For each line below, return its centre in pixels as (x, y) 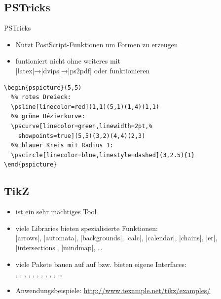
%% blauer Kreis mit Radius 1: (62, 146)
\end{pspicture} (31, 165)
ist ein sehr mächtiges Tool (56, 212)
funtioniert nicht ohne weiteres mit (68, 61)
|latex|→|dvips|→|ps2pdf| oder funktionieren (83, 70)
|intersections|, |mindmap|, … (59, 247)
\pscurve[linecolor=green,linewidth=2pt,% (82, 126)
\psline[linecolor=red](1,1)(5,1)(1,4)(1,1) (85, 107)
